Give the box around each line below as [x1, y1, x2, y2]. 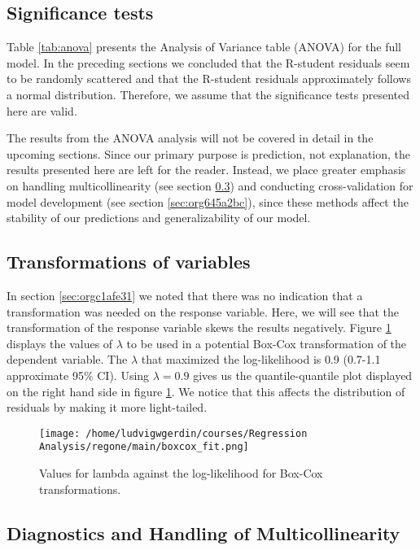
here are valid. [7, 102, 77, 119]
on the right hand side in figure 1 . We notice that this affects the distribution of [7, 382, 405, 399]
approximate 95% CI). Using [7, 366, 150, 383]
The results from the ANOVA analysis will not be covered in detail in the [7, 129, 374, 146]
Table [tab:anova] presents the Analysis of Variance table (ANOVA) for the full [7, 38, 402, 55]
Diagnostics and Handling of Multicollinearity [7, 520, 400, 545]
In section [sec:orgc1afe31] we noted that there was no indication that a [7, 286, 363, 303]
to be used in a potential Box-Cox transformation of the [126, 334, 407, 351]
